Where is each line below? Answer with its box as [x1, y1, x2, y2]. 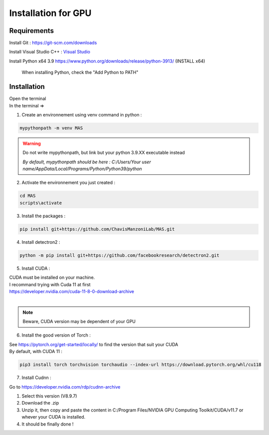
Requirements [9, 26, 54, 35]
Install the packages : [21, 213, 66, 219]
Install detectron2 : [21, 239, 60, 245]
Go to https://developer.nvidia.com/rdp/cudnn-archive [9, 384, 121, 390]
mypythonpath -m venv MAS [19, 125, 83, 131]
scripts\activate [19, 200, 62, 206]
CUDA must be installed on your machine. [9, 275, 95, 281]
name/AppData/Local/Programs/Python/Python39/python [22, 166, 142, 172]
